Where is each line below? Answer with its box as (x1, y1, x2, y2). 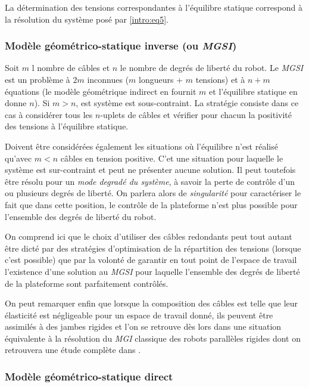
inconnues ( (87, 73, 129, 85)
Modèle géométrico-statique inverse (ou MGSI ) (5, 38, 237, 53)
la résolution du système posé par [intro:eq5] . (5, 13, 169, 25)
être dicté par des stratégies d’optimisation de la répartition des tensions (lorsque (5, 242, 301, 254)
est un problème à (5, 73, 70, 85)
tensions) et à (195, 73, 245, 85)
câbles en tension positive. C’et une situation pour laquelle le (60, 151, 283, 164)
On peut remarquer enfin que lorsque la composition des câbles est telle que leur (5, 297, 298, 309)
